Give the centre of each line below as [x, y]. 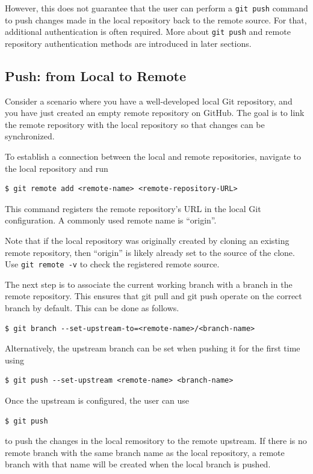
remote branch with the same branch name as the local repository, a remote [145, 452]
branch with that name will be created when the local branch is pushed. [138, 464]
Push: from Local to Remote [96, 75]
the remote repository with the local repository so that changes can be [135, 124]
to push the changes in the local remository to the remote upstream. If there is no [156, 441]
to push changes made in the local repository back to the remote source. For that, [156, 20]
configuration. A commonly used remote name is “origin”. [111, 220]
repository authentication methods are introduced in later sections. [128, 43]
